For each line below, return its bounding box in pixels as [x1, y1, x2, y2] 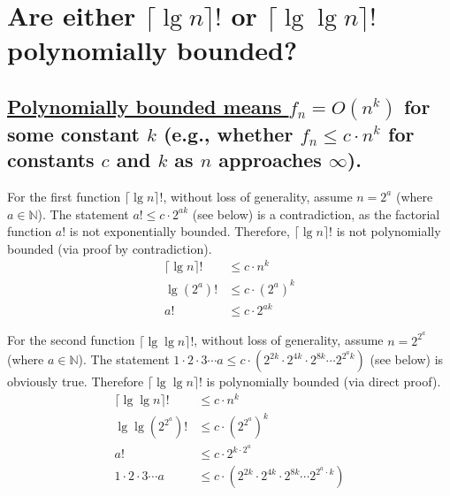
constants [7, 146, 95, 173]
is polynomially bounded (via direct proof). [206, 372, 441, 391]
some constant [7, 119, 140, 147]
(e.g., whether [163, 119, 294, 147]
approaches [218, 146, 322, 173]
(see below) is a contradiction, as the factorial [192, 204, 440, 223]
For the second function [7, 331, 135, 349]
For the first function [7, 187, 121, 205]
